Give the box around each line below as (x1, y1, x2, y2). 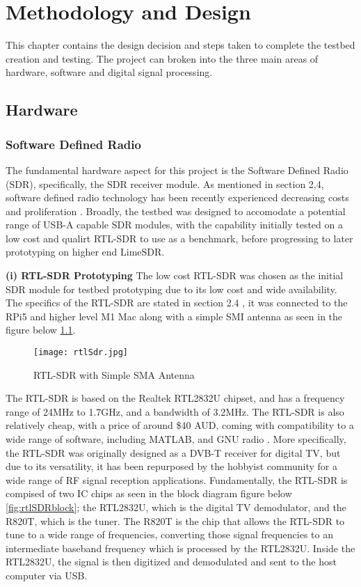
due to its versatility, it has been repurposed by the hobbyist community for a (6, 459, 337, 473)
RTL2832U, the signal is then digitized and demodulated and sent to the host (6, 554, 337, 569)
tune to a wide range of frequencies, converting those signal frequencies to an (6, 527, 334, 542)
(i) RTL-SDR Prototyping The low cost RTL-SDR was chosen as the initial (6, 268, 344, 283)
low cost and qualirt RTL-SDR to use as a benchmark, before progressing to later (6, 230, 353, 245)
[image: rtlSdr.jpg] (33, 347, 129, 358)
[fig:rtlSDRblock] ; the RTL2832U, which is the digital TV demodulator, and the (6, 500, 346, 515)
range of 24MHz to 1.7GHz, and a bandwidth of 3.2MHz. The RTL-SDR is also (6, 404, 344, 418)
